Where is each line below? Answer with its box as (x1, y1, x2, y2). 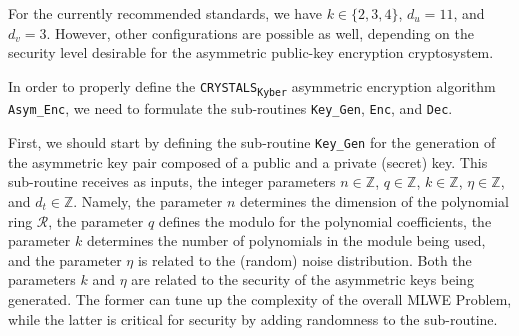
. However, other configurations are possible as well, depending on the (46, 22, 474, 43)
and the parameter (8, 249, 122, 270)
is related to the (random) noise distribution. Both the (137, 249, 472, 270)
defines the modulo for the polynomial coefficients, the (158, 210, 492, 231)
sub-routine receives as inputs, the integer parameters (8, 171, 336, 192)
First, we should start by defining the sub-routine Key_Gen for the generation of (8, 132, 496, 153)
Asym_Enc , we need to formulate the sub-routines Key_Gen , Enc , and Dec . (8, 98, 453, 119)
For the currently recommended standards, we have (8, 3, 322, 23)
